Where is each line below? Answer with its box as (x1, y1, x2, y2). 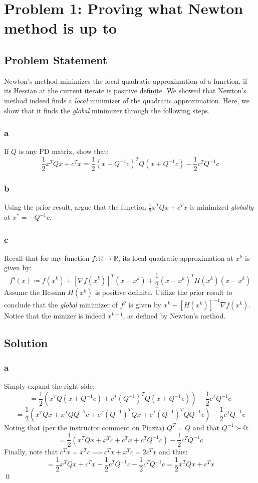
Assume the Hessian (4, 287, 66, 297)
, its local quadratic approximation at (118, 252, 233, 263)
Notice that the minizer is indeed (4, 310, 105, 320)
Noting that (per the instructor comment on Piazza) (4, 422, 165, 432)
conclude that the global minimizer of (4, 299, 118, 309)
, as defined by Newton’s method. (123, 310, 226, 320)
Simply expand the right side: (4, 381, 95, 391)
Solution (4, 335, 48, 350)
